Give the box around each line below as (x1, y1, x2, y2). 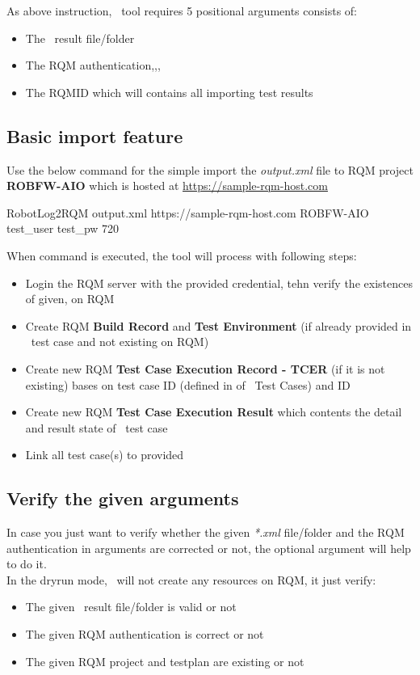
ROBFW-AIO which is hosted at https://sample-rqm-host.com (6, 177, 328, 194)
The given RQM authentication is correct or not (25, 626, 264, 643)
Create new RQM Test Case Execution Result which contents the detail (25, 403, 402, 420)
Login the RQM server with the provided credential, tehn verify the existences (25, 274, 413, 291)
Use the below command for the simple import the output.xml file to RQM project (6, 161, 414, 178)
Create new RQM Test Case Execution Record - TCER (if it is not (25, 360, 385, 377)
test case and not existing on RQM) (31, 333, 209, 350)
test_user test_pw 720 (6, 220, 120, 237)
